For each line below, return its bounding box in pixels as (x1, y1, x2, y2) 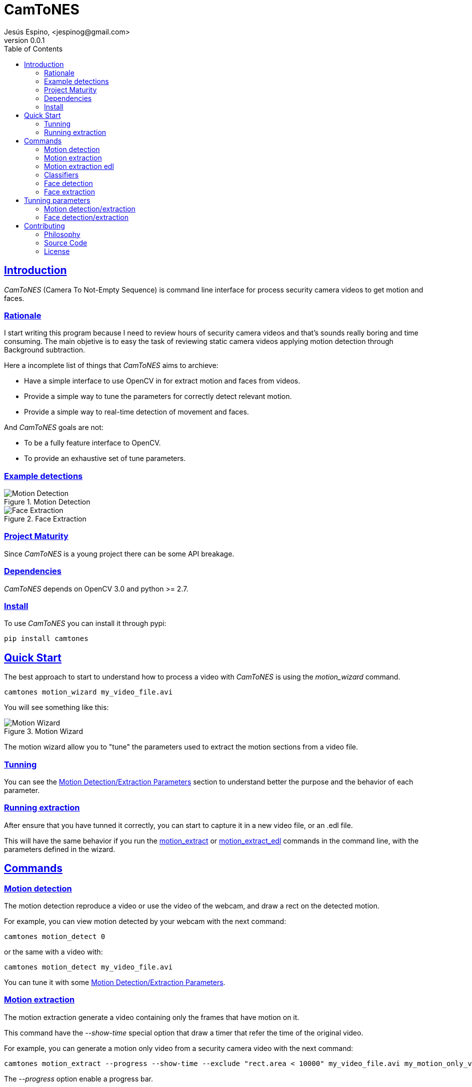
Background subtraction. (4, 345, 85, 354)
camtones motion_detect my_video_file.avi (4, 962, 173, 971)
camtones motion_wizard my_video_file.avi (4, 688, 173, 696)
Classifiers (44, 170, 79, 179)
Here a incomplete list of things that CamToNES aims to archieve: (4, 361, 218, 370)
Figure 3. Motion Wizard (4, 727, 83, 736)
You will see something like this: (4, 703, 109, 712)
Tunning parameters (24, 195, 90, 204)
